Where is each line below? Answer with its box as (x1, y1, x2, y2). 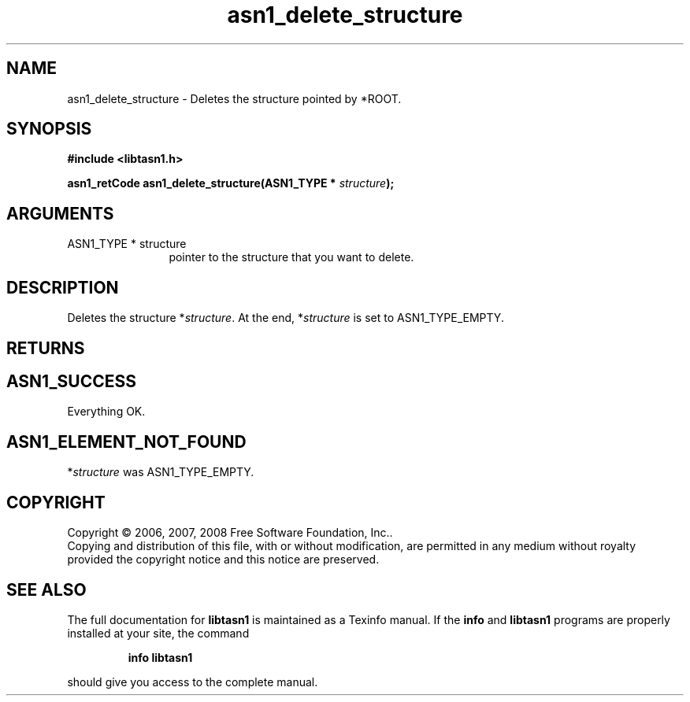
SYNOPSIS (6, 119, 92, 139)
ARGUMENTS (6, 203, 114, 224)
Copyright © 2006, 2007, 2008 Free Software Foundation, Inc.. (67, 526, 393, 540)
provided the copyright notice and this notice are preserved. (67, 552, 380, 567)
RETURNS (6, 338, 85, 358)
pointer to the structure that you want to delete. (169, 250, 414, 264)
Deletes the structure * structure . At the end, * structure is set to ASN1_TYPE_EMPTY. (67, 311, 504, 325)
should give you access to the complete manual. (67, 674, 318, 689)
